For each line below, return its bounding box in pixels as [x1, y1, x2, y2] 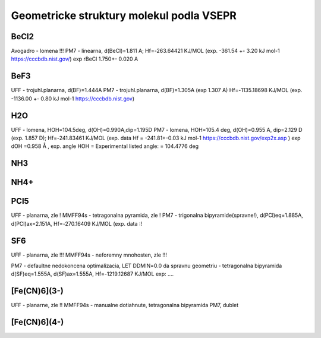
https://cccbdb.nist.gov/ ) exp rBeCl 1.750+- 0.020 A [11, 55, 139, 62]
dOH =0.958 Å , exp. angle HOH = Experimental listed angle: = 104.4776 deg [11, 143, 199, 150]
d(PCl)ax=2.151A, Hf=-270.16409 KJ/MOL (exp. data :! [11, 220, 143, 227]
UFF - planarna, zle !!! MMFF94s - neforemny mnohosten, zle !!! [11, 251, 168, 258]
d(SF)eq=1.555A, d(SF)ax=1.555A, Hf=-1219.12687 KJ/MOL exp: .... [11, 270, 174, 277]
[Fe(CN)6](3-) [11, 286, 64, 296]
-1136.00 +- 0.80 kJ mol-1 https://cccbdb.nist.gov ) [11, 95, 135, 102]
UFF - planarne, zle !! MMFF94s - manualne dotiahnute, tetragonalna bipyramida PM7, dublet [11, 302, 239, 309]
